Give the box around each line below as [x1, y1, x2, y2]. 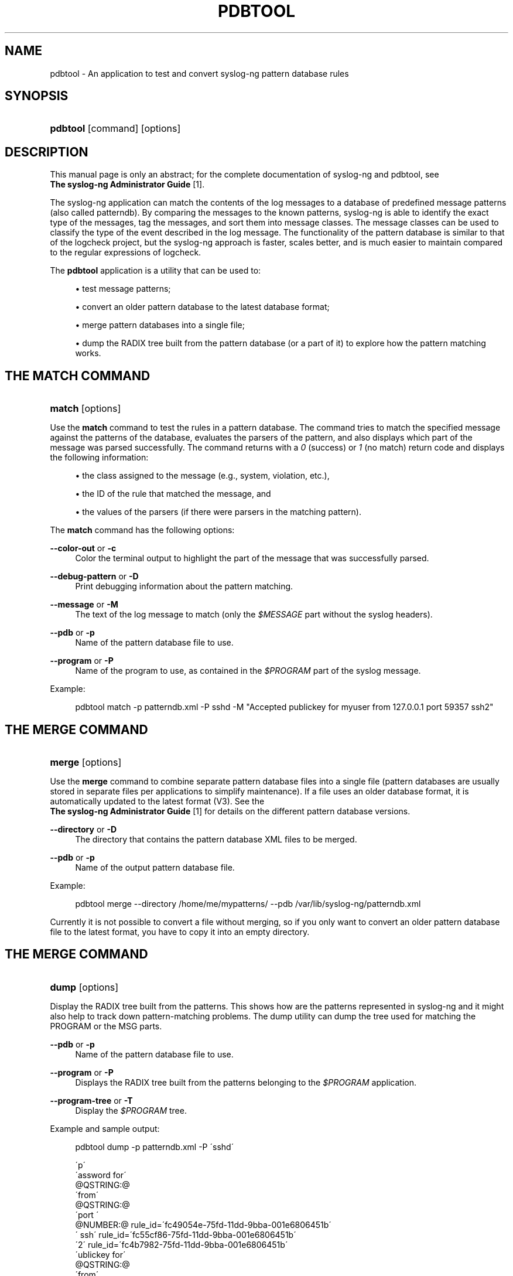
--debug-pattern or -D [50, 571, 139, 582]
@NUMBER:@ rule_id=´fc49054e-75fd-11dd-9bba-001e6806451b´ [75, 1219, 331, 1230]
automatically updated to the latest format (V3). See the [50, 796, 265, 806]
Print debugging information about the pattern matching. [75, 581, 293, 592]
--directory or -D [50, 824, 117, 834]
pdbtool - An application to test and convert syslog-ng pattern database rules [50, 68, 349, 79]
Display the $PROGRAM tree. [75, 1105, 187, 1115]
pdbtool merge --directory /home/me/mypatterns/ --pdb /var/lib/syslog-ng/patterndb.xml [75, 898, 421, 909]
